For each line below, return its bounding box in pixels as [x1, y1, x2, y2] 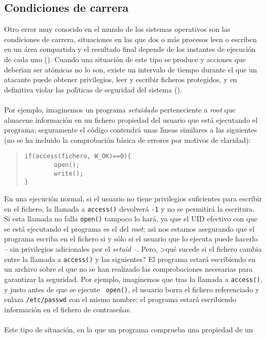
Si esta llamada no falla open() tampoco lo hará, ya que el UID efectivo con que [4, 213, 258, 224]
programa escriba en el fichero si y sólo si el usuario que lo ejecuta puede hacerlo [4, 233, 258, 244]
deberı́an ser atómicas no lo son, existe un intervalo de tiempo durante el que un [4, 64, 257, 74]
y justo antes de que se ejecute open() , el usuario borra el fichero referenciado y [4, 284, 259, 294]
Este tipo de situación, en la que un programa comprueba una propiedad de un [4, 324, 253, 335]
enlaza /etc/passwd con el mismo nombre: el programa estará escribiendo [4, 294, 237, 305]
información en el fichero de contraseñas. [4, 304, 131, 314]
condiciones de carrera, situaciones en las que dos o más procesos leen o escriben [4, 33, 257, 44]
